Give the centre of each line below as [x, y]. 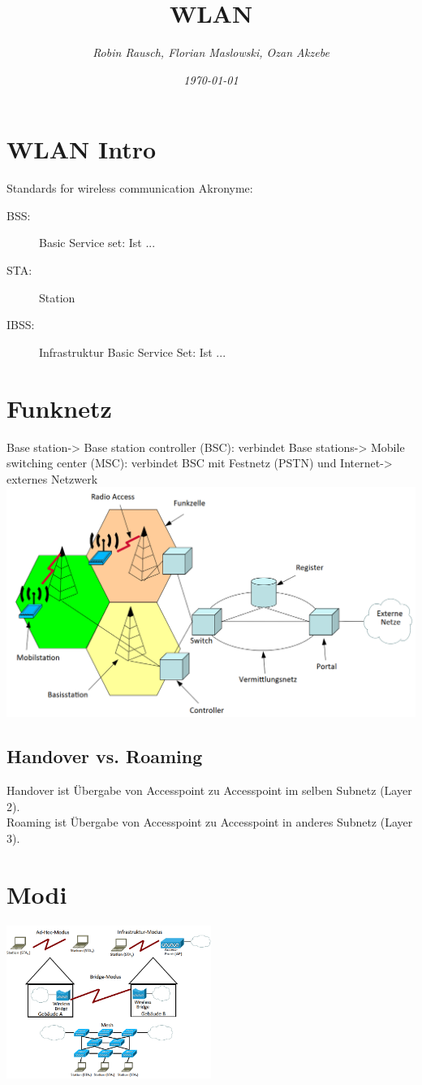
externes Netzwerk [52, 478]
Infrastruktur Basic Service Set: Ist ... [133, 352]
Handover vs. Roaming [105, 756]
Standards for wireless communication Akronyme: [130, 188]
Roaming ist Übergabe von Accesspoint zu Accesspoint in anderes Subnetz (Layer [210, 822]
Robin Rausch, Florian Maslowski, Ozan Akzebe [211, 52]
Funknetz [59, 408]
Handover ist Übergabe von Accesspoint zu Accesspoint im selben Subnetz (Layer [209, 790]
